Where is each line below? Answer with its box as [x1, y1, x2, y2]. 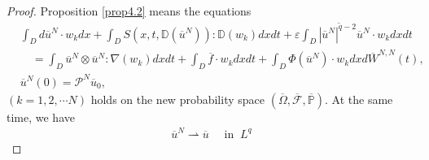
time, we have [7, 108, 75, 125]
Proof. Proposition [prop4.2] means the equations [7, 2, 252, 19]
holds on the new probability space [90, 90, 265, 107]
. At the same [325, 90, 393, 107]
